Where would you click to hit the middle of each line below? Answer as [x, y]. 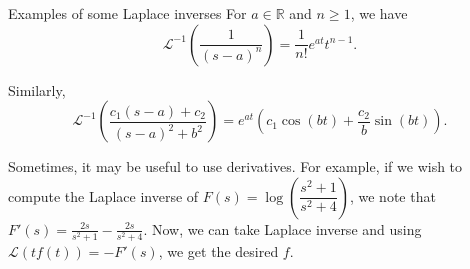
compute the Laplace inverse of [103, 195]
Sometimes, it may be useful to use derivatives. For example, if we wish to [235, 166]
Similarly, [37, 89]
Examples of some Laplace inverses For [127, 13]
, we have [379, 13]
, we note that [392, 195]
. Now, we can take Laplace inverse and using [282, 228]
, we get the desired [218, 250]
